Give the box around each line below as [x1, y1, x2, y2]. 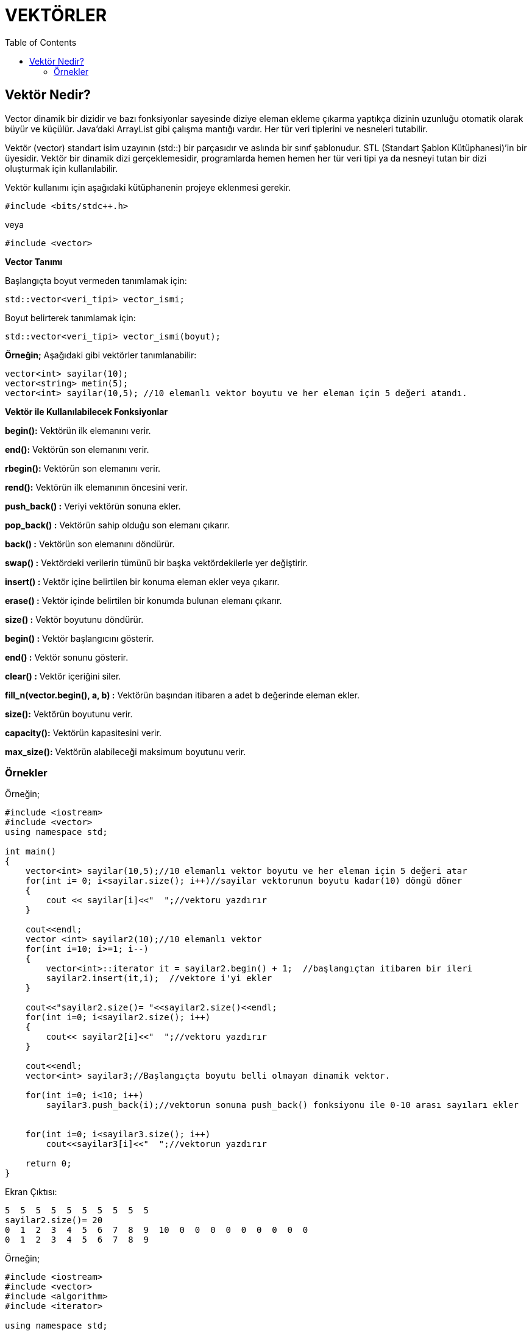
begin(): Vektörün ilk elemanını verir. [5, 425, 151, 436]
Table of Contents [5, 37, 77, 48]
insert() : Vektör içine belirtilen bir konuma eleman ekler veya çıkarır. [5, 576, 280, 587]
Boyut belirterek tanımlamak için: [5, 312, 136, 323]
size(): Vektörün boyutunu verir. [5, 708, 133, 719]
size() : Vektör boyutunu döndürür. [5, 614, 144, 625]
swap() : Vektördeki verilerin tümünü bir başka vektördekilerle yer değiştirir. [5, 557, 308, 568]
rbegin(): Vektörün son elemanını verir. [5, 463, 161, 474]
